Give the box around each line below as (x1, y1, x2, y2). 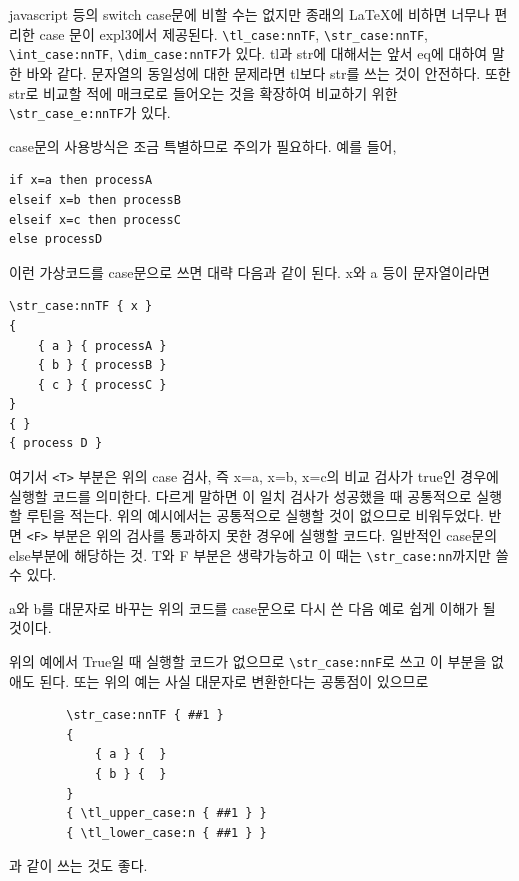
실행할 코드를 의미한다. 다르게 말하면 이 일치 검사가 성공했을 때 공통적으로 (9, 485, 472, 506)
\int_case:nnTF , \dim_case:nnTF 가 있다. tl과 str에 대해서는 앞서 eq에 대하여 (9, 43, 488, 64)
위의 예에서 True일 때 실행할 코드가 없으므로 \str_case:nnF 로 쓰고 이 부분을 (9, 651, 487, 671)
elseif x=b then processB (9, 192, 181, 207)
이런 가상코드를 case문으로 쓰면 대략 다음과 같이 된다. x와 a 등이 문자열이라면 (9, 261, 490, 282)
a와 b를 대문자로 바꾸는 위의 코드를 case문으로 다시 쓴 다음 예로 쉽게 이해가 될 (9, 597, 496, 618)
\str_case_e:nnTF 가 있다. (9, 102, 171, 123)
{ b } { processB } (37, 358, 167, 373)
